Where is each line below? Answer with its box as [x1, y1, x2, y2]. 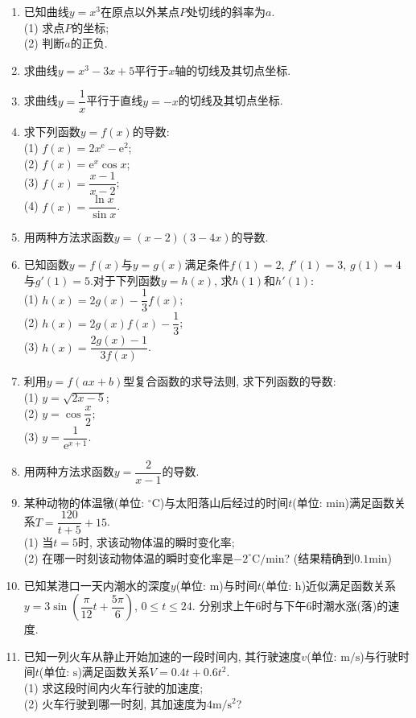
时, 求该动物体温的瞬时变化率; [78, 534, 235, 551]
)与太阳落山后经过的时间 [159, 493, 289, 510]
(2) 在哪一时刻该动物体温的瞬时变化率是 [23, 549, 234, 566]
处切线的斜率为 [187, 3, 266, 19]
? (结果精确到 [284, 549, 355, 566]
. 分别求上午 [192, 597, 256, 614]
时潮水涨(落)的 [311, 597, 389, 614]
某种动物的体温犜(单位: [23, 493, 145, 510]
